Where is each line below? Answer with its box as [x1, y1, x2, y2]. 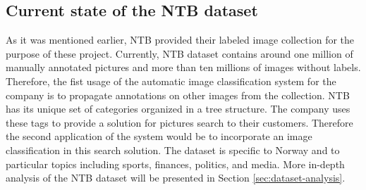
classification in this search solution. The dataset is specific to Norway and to [6, 142, 340, 157]
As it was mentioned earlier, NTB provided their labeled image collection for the [6, 32, 355, 47]
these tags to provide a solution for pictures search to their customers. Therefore [6, 115, 353, 129]
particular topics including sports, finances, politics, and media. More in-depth [6, 156, 345, 171]
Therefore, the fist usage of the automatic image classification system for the [6, 73, 336, 88]
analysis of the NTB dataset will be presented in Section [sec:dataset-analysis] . [6, 170, 346, 185]
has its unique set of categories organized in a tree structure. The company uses [6, 101, 350, 116]
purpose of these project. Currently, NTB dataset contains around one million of [6, 46, 353, 61]
